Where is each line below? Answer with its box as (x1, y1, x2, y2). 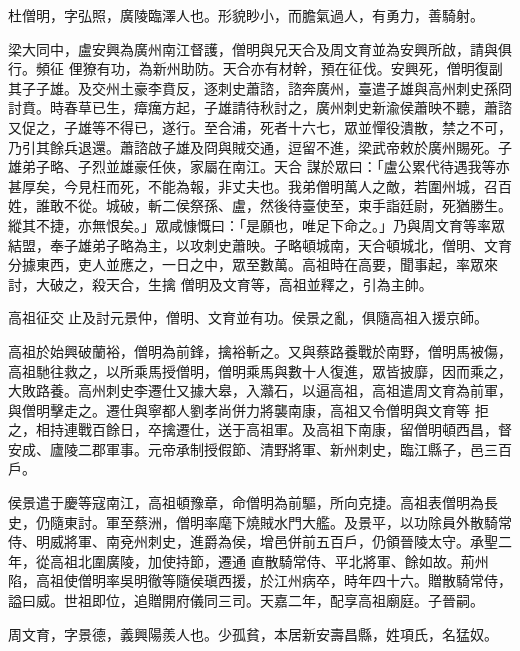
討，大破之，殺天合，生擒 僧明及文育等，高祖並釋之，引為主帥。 (8, 273, 433, 294)
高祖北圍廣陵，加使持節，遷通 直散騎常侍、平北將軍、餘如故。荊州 (49, 550, 489, 571)
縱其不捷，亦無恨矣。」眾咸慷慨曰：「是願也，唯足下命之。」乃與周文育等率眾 (8, 214, 505, 235)
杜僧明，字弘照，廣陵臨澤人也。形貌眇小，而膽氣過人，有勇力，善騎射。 (8, 5, 484, 25)
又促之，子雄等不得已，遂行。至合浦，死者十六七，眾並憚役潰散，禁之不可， (8, 116, 512, 137)
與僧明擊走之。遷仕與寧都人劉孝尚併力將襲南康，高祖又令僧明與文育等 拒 (8, 399, 489, 420)
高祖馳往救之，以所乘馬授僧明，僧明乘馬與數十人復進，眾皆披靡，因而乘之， (8, 360, 512, 381)
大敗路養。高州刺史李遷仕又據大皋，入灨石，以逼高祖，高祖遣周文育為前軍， (8, 380, 512, 401)
